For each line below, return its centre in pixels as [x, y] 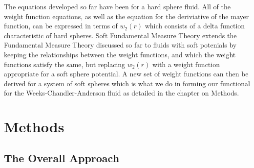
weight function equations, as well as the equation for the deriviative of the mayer [127, 16]
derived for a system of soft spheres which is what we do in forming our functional [127, 83]
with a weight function [186, 64]
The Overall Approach [62, 157]
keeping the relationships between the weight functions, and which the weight [120, 54]
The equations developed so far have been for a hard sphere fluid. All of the [117, 6]
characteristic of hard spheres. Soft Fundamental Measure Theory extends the [120, 35]
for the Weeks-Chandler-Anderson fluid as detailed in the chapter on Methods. [122, 93]
